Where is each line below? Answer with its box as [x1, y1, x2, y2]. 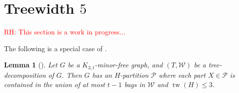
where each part [159, 69, 206, 80]
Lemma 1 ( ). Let [4, 60, 58, 70]
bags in [124, 79, 145, 90]
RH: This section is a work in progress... [4, 27, 126, 37]
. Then [62, 69, 82, 80]
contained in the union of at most [4, 79, 105, 90]
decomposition [4, 69, 46, 80]
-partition [120, 69, 149, 80]
